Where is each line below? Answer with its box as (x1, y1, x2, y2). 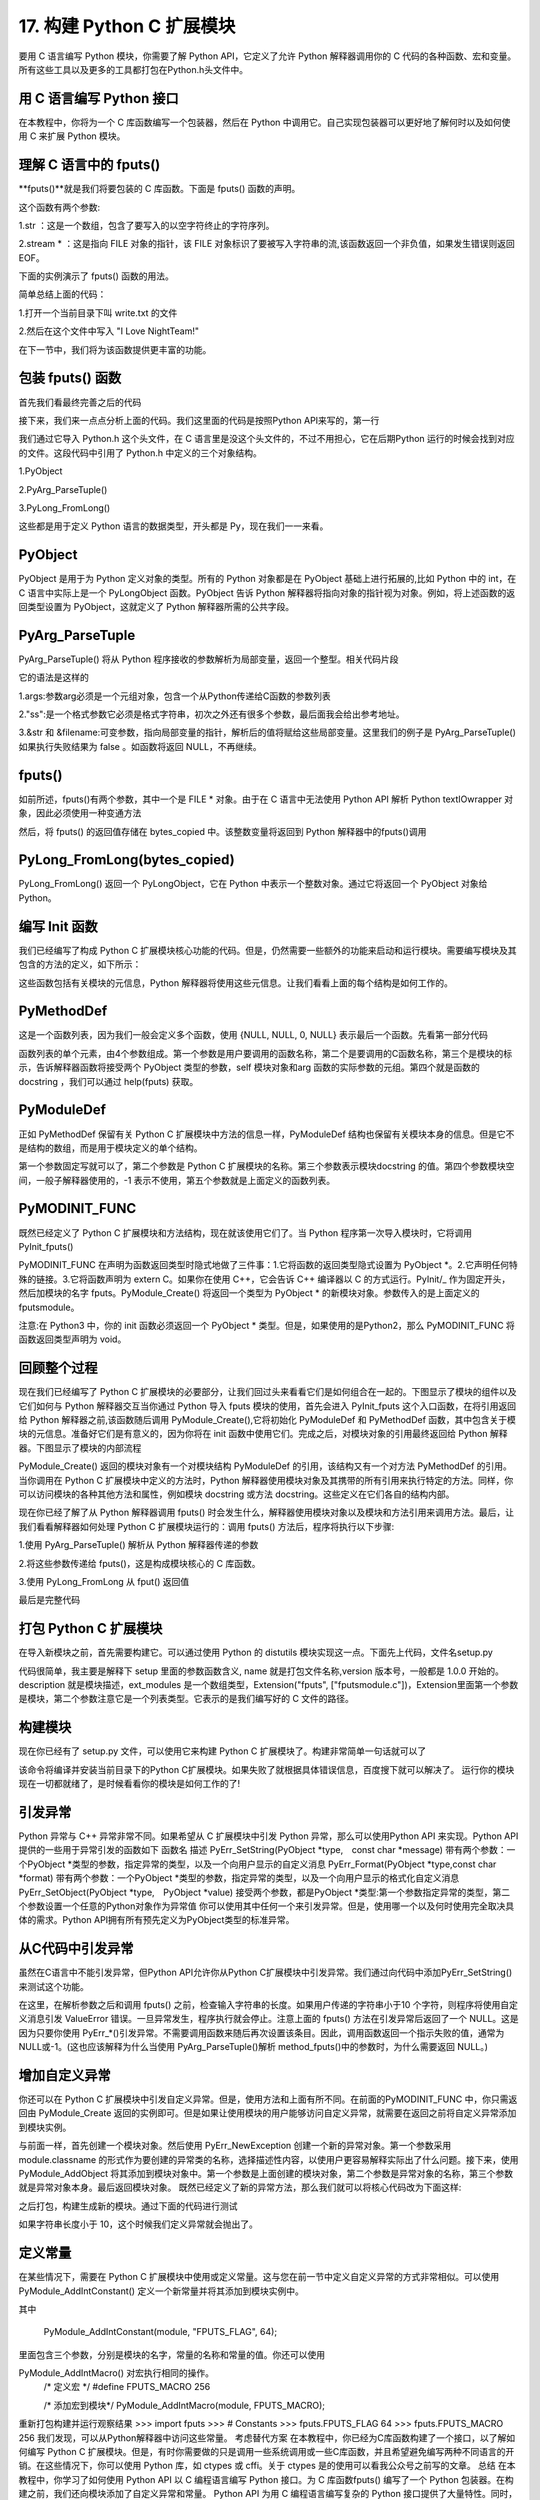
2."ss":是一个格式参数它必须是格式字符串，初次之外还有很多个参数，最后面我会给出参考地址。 (18, 708, 405, 720)
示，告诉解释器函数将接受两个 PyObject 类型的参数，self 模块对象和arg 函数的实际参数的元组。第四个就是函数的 (18, 1061, 480, 1074)
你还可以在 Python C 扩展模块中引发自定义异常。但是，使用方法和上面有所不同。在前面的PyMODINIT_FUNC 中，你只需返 (18, 2093, 518, 2105)
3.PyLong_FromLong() (18, 501, 111, 514)
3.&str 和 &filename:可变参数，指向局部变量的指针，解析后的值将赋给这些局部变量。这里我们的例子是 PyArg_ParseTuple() (18, 726, 517, 739)
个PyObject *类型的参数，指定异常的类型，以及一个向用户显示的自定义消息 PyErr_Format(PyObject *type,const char (18, 1858, 497, 1870)
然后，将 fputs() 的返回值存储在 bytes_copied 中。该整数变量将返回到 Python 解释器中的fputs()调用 (18, 825, 427, 837)
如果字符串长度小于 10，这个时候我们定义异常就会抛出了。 (18, 2218, 259, 2230)
